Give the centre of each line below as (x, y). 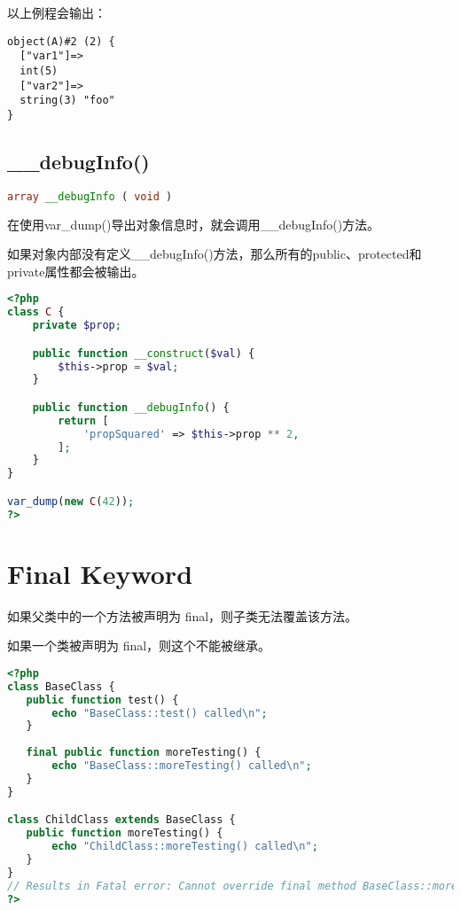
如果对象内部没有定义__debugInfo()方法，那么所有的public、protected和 (215, 254)
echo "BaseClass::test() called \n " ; (160, 713)
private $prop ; (77, 326)
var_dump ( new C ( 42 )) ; (71, 501)
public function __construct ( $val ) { (144, 353)
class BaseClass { (61, 686)
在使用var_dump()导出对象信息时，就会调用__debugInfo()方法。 (194, 224)
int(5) (39, 70)
